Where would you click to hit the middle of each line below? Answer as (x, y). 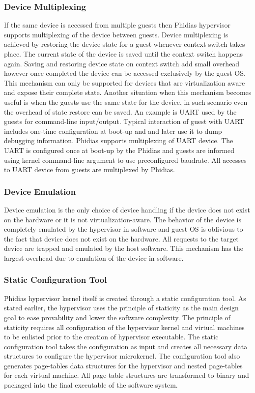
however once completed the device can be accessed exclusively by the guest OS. (125, 73)
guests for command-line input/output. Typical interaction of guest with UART (124, 121)
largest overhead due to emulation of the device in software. (94, 257)
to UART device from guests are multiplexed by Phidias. (89, 169)
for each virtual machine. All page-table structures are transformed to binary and (127, 375)
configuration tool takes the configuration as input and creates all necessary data (126, 346)
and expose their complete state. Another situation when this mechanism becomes (128, 92)
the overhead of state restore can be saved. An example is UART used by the (120, 111)
